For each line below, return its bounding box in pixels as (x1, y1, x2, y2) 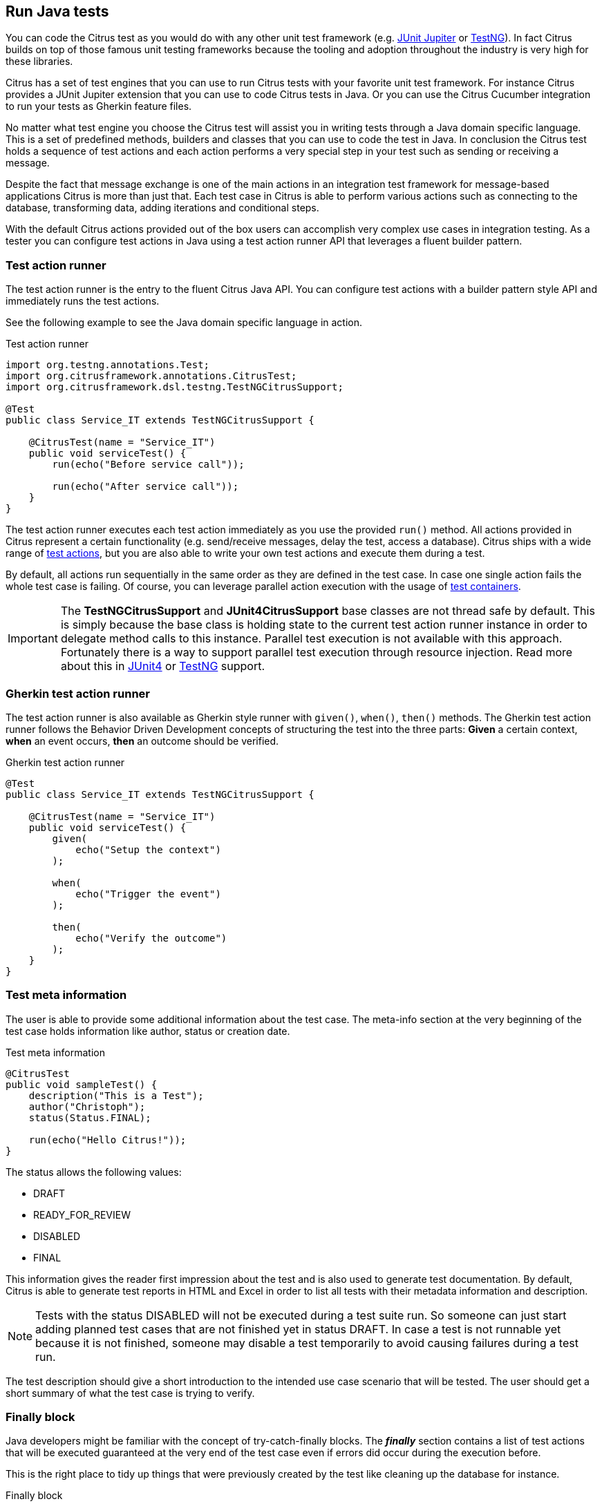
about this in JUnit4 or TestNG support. (60, 659, 265, 674)
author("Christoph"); (28, 1100, 146, 1112)
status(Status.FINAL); (28, 1112, 151, 1123)
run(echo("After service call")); (52, 481, 239, 493)
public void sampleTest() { (6, 1078, 158, 1090)
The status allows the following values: (6, 1165, 182, 1178)
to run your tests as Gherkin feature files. (6, 100, 192, 113)
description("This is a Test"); (28, 1089, 204, 1101)
